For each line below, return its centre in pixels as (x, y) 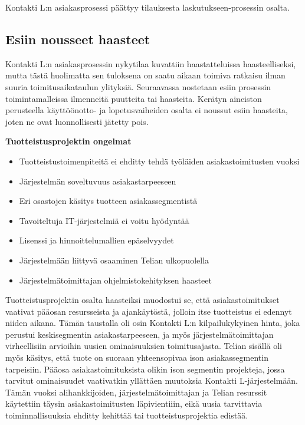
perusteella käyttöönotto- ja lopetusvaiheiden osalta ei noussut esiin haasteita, (147, 110)
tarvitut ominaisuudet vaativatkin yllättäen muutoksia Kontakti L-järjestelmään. (152, 380)
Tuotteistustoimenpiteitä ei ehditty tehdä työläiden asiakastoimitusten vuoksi (159, 161)
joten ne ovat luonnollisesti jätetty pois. (77, 121)
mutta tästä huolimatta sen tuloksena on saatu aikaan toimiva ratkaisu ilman (145, 75)
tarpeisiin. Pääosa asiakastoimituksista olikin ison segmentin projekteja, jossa (145, 369)
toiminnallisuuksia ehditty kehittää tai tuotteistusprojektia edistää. (127, 415)
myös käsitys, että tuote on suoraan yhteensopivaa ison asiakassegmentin (137, 358)
